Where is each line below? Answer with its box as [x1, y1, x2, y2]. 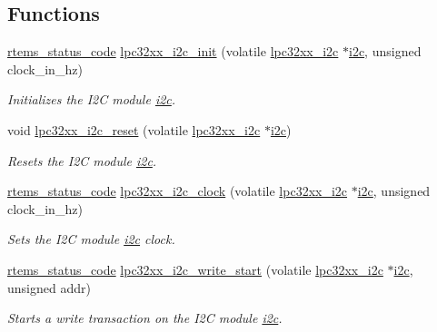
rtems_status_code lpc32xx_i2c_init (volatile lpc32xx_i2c [7, 42, 339, 61]
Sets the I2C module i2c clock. [7, 229, 175, 249]
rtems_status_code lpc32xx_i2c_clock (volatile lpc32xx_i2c [7, 181, 348, 200]
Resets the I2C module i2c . [7, 151, 157, 170]
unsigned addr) [7, 278, 91, 297]
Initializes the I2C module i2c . [7, 90, 176, 109]
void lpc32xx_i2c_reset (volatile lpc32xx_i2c [7, 120, 261, 139]
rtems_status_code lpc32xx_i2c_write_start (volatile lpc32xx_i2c [7, 259, 383, 278]
